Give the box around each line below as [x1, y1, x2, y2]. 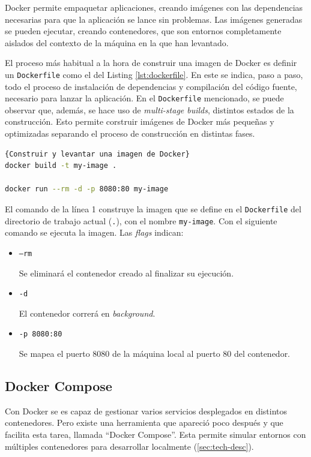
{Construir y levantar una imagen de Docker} [5, 149, 190, 158]
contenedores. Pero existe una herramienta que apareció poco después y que [5, 416, 283, 429]
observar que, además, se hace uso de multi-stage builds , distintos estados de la [5, 103, 294, 116]
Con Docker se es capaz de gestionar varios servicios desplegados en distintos [5, 404, 288, 417]
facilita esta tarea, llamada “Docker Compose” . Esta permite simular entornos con [5, 428, 306, 441]
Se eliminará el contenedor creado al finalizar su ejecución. [19, 266, 234, 279]
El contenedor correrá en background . [19, 306, 155, 319]
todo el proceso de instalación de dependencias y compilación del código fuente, [5, 80, 297, 92]
